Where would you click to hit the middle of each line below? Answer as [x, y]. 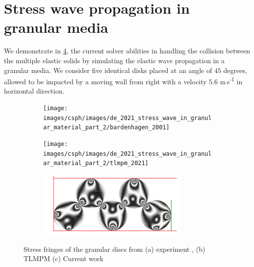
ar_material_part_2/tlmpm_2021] [96, 163]
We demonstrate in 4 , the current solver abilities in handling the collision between [127, 51]
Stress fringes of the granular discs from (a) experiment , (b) [114, 249]
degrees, [235, 70]
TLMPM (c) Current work [63, 258]
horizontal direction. [34, 91]
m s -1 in [231, 81]
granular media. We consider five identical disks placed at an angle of [108, 70]
